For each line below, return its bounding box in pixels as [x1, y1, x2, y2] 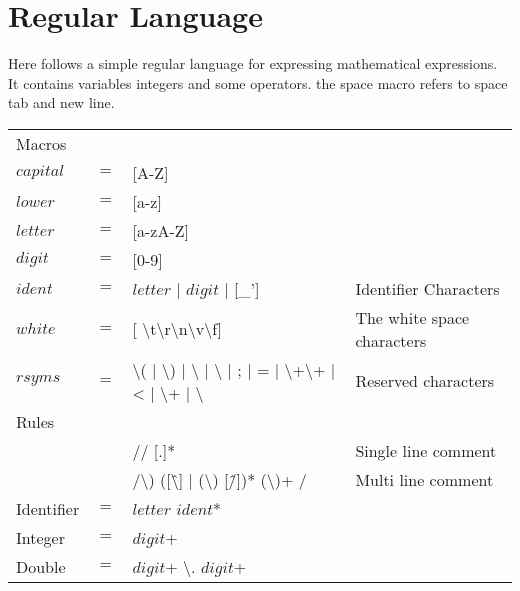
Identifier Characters [355, 276, 500, 300]
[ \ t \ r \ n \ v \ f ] [132, 317, 223, 341]
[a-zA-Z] [132, 218, 189, 242]
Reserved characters [355, 369, 495, 393]
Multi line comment [355, 467, 494, 491]
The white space [355, 305, 470, 329]
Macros [16, 131, 67, 155]
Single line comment [355, 438, 497, 462]
